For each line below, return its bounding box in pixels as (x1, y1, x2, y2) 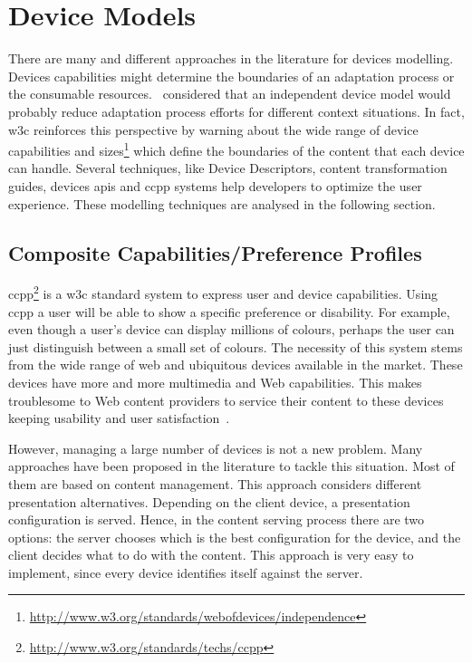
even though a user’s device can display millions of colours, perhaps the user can (8, 320, 455, 339)
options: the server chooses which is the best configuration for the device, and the (8, 527, 461, 546)
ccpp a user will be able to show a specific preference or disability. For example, (8, 302, 450, 321)
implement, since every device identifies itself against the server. (8, 562, 363, 581)
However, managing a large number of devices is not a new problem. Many (8, 438, 423, 457)
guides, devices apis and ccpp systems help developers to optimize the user (8, 176, 422, 195)
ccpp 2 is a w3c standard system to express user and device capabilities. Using (8, 282, 438, 303)
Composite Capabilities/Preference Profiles (8, 238, 422, 266)
